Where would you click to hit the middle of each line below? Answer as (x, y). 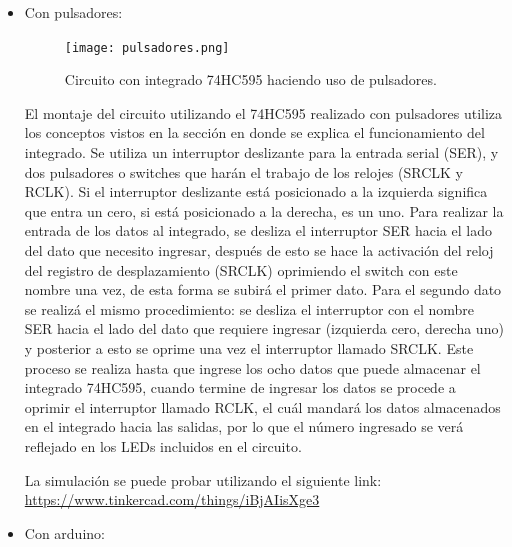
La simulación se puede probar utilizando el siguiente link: (203, 479)
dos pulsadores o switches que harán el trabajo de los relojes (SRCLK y (243, 171)
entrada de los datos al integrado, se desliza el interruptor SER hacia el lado (258, 230)
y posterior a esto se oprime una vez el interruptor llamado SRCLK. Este (249, 347)
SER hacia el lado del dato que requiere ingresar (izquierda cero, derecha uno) (264, 328)
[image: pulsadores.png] (147, 47)
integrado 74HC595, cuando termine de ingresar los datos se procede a (240, 387)
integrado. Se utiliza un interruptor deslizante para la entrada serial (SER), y (261, 152)
